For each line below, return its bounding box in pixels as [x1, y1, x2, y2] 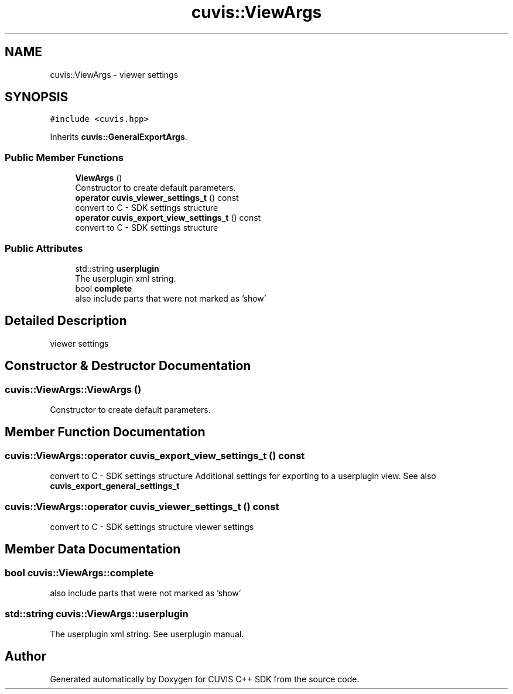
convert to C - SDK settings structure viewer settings [50, 521, 254, 532]
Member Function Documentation [5, 425, 206, 440]
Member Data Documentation [5, 542, 181, 557]
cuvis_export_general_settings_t [50, 481, 180, 491]
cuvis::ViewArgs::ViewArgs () [5, 383, 142, 395]
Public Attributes [5, 242, 83, 254]
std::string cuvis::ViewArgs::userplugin [5, 607, 189, 620]
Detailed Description [5, 313, 127, 329]
